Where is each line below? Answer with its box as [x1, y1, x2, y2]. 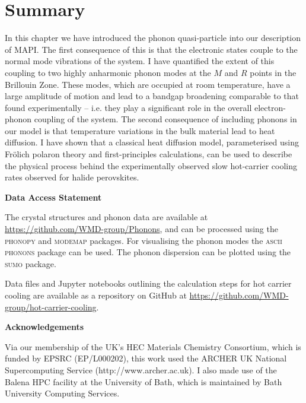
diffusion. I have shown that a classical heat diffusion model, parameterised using [5, 136, 299, 148]
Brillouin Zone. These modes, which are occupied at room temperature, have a [5, 78, 291, 90]
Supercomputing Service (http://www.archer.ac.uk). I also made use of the [5, 363, 277, 376]
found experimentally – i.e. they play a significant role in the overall [5, 101, 252, 113]
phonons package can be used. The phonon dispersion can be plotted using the [5, 246, 291, 258]
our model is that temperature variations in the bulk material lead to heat [5, 124, 275, 137]
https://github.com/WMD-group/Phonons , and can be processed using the [5, 223, 278, 235]
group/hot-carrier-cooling [5, 300, 97, 313]
